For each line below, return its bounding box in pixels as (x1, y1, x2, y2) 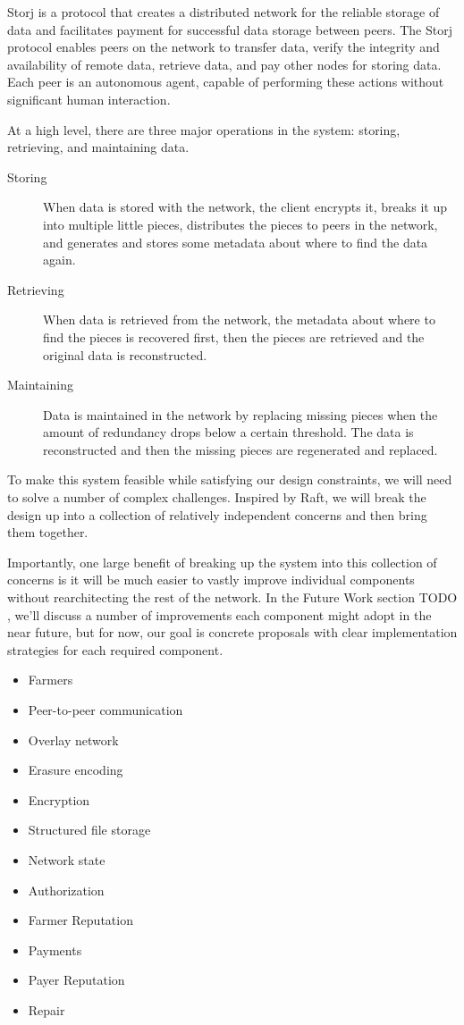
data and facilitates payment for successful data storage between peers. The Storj (7, 20, 452, 38)
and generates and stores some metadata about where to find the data (43, 232, 428, 251)
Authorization (28, 880, 105, 899)
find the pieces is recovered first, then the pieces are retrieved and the (43, 327, 425, 346)
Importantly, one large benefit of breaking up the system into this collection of (7, 552, 437, 571)
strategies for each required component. (7, 640, 224, 659)
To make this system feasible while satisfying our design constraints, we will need (7, 470, 452, 489)
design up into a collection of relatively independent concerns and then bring (7, 505, 427, 524)
